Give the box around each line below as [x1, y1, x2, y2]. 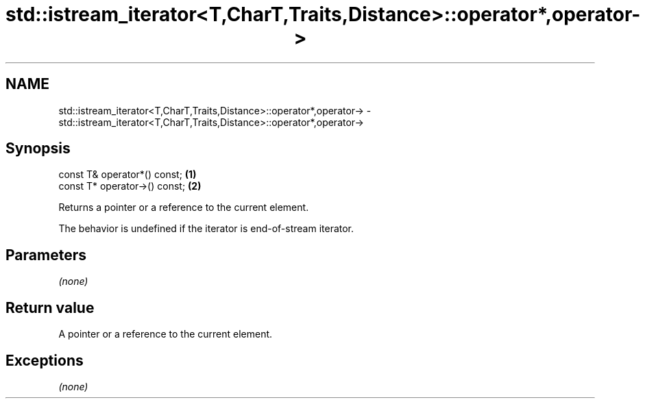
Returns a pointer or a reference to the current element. [58, 201, 309, 214]
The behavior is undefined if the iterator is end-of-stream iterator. [58, 223, 354, 235]
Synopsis [5, 140, 71, 157]
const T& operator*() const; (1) [58, 168, 197, 181]
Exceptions [5, 351, 84, 369]
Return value [5, 299, 95, 316]
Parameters [5, 246, 86, 264]
